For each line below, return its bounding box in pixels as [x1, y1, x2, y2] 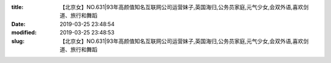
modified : [11, 29, 37, 36]
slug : [11, 37, 25, 45]
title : [11, 4, 24, 10]
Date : [11, 20, 26, 27]
